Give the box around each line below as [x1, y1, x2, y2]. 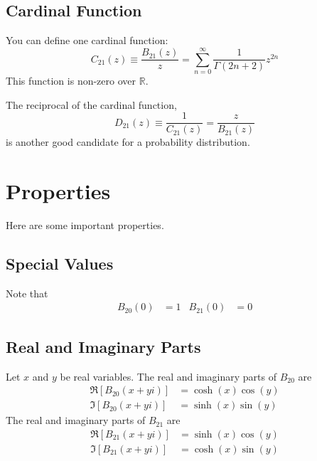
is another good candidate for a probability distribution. [6, 134, 250, 149]
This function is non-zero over [6, 73, 136, 88]
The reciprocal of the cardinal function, [6, 97, 177, 112]
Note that [6, 285, 48, 300]
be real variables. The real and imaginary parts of [60, 369, 277, 383]
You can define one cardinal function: [6, 33, 168, 48]
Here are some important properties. [6, 217, 164, 232]
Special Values [6, 252, 114, 274]
